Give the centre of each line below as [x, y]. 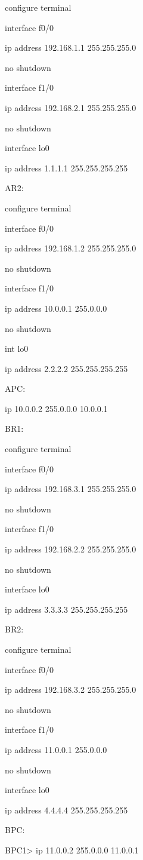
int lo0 [17, 348]
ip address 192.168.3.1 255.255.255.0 [71, 489]
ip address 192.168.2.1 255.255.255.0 [71, 107]
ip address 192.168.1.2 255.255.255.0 [71, 248]
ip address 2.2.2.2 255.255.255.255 [66, 368]
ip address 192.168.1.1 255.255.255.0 [71, 47]
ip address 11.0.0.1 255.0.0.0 [56, 749]
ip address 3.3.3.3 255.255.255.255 [66, 609]
